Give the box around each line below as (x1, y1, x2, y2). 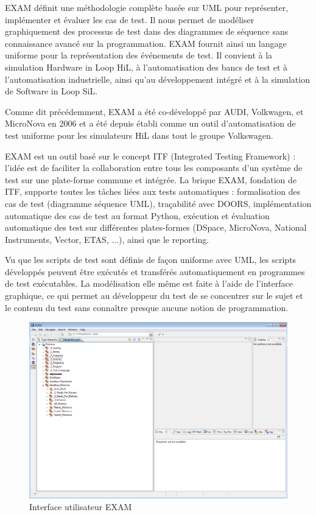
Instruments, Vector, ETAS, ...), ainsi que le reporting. (5, 233, 209, 245)
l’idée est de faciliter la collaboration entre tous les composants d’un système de (5, 161, 303, 174)
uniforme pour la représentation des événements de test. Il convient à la (5, 49, 273, 61)
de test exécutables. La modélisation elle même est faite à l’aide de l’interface (5, 277, 293, 290)
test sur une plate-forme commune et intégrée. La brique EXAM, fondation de (5, 173, 297, 186)
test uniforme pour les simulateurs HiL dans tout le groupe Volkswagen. (5, 128, 273, 141)
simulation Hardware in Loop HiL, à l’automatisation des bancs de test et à (5, 60, 288, 73)
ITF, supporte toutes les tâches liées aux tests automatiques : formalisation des (5, 185, 301, 198)
